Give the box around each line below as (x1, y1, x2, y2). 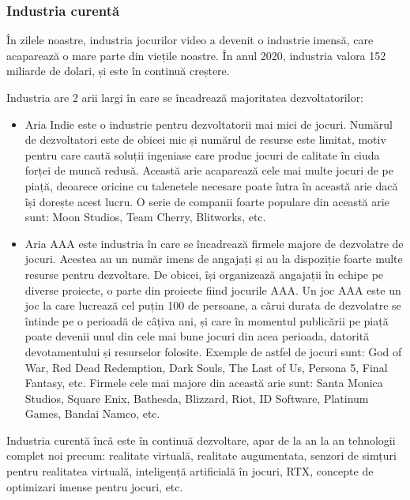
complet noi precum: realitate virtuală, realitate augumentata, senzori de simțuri (6, 447, 397, 464)
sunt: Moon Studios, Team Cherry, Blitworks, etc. (24, 209, 266, 225)
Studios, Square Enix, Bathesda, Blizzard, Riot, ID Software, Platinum (24, 389, 369, 406)
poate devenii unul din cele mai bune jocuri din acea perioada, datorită (24, 328, 370, 344)
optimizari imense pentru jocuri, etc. (6, 478, 183, 494)
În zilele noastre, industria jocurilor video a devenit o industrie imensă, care (6, 32, 374, 48)
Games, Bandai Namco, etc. (24, 405, 160, 422)
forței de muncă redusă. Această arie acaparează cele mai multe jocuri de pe (24, 162, 393, 179)
